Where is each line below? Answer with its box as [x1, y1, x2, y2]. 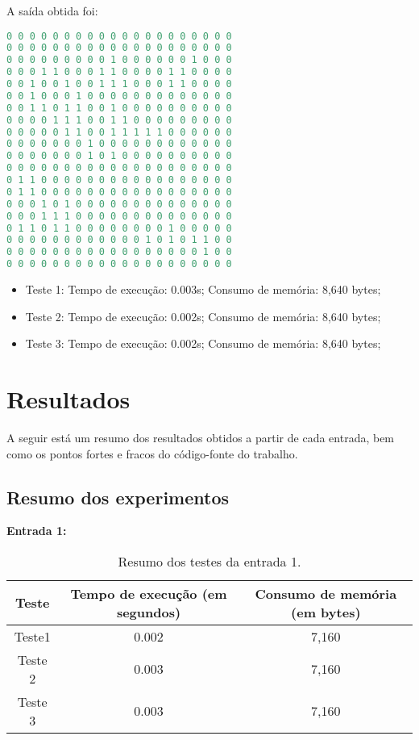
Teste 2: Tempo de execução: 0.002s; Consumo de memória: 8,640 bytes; [25, 307, 381, 324]
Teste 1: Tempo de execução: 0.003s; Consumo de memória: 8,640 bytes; [25, 281, 381, 298]
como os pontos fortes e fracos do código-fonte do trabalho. [6, 445, 298, 462]
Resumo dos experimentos [6, 484, 230, 509]
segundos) [116, 602, 181, 621]
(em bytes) [291, 602, 361, 621]
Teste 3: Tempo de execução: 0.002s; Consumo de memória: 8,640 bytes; [25, 335, 381, 352]
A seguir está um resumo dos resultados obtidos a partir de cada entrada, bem [6, 429, 395, 445]
